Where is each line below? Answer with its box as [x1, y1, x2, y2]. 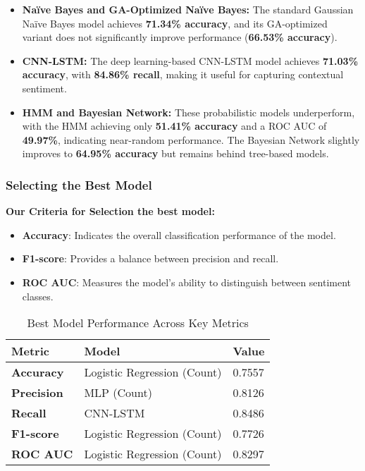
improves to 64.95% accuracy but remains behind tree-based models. [22, 146, 329, 161]
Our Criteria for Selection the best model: [6, 204, 215, 219]
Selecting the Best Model [6, 176, 152, 193]
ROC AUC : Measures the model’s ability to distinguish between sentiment [22, 274, 352, 289]
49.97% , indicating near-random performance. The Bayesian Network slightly [22, 132, 360, 147]
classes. [22, 288, 54, 303]
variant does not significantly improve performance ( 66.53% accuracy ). [22, 30, 338, 44]
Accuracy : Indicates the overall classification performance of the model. [22, 227, 336, 242]
